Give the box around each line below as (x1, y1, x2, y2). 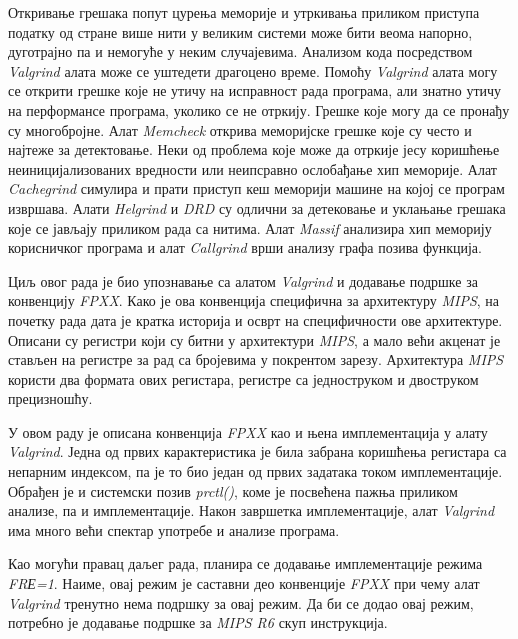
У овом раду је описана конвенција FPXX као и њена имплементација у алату (8, 421, 488, 442)
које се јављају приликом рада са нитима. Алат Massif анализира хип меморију (8, 217, 492, 238)
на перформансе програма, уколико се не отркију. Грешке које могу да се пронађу (8, 99, 510, 120)
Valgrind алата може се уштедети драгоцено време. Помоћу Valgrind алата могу (8, 60, 498, 81)
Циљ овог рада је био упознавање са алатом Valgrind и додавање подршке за (8, 270, 478, 291)
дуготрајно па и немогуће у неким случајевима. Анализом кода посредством (8, 41, 473, 62)
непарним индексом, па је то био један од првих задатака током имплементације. (8, 461, 503, 482)
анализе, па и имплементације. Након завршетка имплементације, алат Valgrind (8, 500, 495, 521)
